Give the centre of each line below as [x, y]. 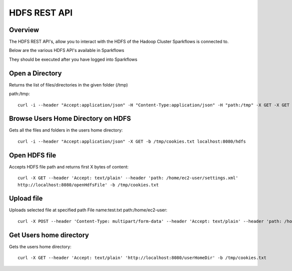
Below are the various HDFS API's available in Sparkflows [67, 51]
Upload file [26, 198]
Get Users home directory [49, 235]
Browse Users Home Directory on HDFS [70, 119]
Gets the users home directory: [40, 246]
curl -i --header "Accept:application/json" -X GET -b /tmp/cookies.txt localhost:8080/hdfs [132, 141]
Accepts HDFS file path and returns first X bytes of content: [69, 167]
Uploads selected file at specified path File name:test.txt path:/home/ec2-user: [88, 210]
